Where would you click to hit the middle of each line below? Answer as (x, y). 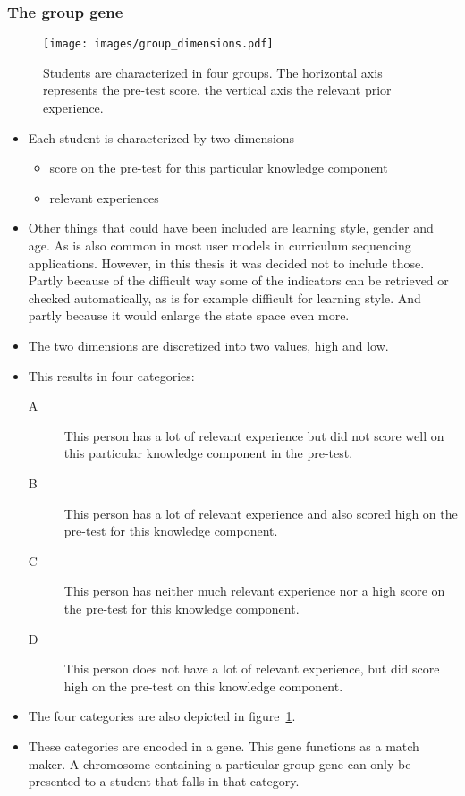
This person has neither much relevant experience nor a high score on (254, 591)
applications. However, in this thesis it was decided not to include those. (226, 263)
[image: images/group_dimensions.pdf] (158, 44)
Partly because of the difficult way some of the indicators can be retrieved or (238, 280)
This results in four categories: (111, 375)
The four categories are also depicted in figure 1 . (162, 716)
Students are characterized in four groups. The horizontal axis (213, 72)
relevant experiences (104, 197)
